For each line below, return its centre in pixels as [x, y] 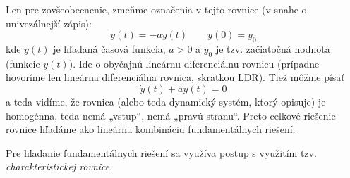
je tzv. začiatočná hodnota [273, 48]
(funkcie [23, 63]
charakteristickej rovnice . [59, 166]
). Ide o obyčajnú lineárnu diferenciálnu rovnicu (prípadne [194, 63]
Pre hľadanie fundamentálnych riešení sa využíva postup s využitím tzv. [161, 152]
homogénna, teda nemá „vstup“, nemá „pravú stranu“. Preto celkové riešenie [171, 115]
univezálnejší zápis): [49, 23]
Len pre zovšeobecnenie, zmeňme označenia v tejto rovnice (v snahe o [156, 9]
